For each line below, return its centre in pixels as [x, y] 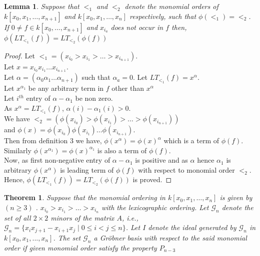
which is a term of [191, 140]
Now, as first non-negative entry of [57, 160]
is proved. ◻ [152, 179]
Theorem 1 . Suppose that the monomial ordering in [85, 197]
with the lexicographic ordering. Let [155, 207]
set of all [17, 217]
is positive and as [161, 160]
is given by [236, 197]
